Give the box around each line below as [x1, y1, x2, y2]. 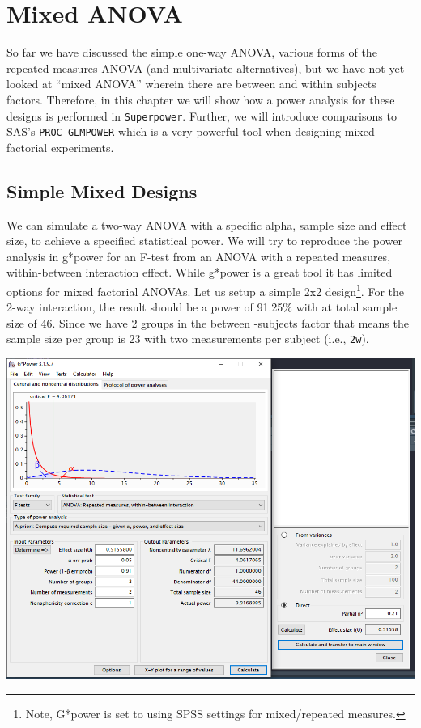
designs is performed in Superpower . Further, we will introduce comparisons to [6, 107, 397, 124]
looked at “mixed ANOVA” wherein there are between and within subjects [6, 75, 376, 92]
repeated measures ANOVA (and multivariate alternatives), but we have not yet [6, 59, 405, 76]
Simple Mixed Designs [6, 178, 198, 203]
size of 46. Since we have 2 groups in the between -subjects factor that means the [6, 314, 409, 331]
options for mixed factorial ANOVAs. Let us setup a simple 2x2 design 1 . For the [6, 280, 404, 299]
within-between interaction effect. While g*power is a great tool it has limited [6, 264, 393, 281]
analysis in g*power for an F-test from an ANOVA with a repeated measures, [6, 248, 391, 265]
